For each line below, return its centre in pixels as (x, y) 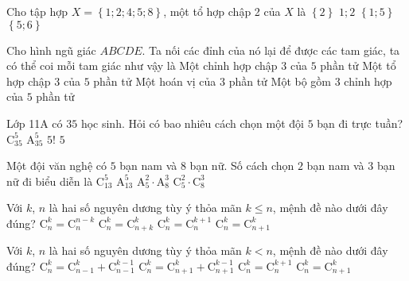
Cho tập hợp (37, 11)
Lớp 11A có (35, 123)
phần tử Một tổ (358, 65)
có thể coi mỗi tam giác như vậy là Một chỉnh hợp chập (142, 65)
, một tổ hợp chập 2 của (222, 11)
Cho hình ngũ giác (51, 50)
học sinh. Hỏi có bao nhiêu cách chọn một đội (192, 123)
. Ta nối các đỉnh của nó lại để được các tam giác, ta (271, 50)
